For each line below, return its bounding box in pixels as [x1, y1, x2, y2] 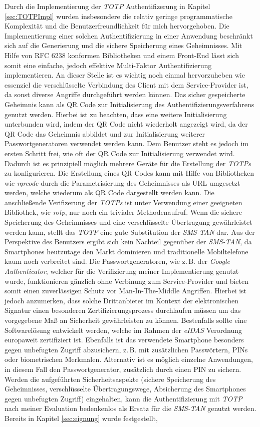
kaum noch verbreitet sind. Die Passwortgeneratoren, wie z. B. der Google [5, 256, 230, 266]
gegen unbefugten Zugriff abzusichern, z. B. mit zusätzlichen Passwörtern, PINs [5, 344, 248, 354]
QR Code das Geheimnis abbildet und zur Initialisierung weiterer [5, 128, 205, 139]
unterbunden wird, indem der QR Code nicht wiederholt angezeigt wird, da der [5, 119, 248, 129]
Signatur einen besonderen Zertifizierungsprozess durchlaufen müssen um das [5, 305, 241, 315]
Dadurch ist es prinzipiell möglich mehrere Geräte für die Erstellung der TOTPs [5, 158, 251, 168]
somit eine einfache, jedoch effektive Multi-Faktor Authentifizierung [5, 60, 212, 70]
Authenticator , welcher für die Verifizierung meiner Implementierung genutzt [5, 266, 239, 276]
